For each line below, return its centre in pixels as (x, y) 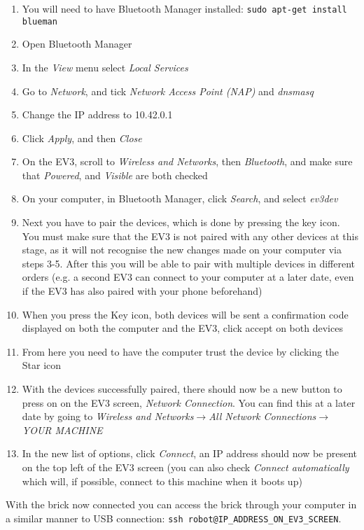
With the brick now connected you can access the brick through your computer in (181, 504)
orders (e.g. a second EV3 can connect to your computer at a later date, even (188, 277)
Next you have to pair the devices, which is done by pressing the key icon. (181, 222)
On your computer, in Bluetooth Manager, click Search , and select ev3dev (180, 198)
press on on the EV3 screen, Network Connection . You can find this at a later (189, 402)
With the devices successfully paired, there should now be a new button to (182, 389)
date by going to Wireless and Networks (108, 416)
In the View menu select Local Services (105, 67)
